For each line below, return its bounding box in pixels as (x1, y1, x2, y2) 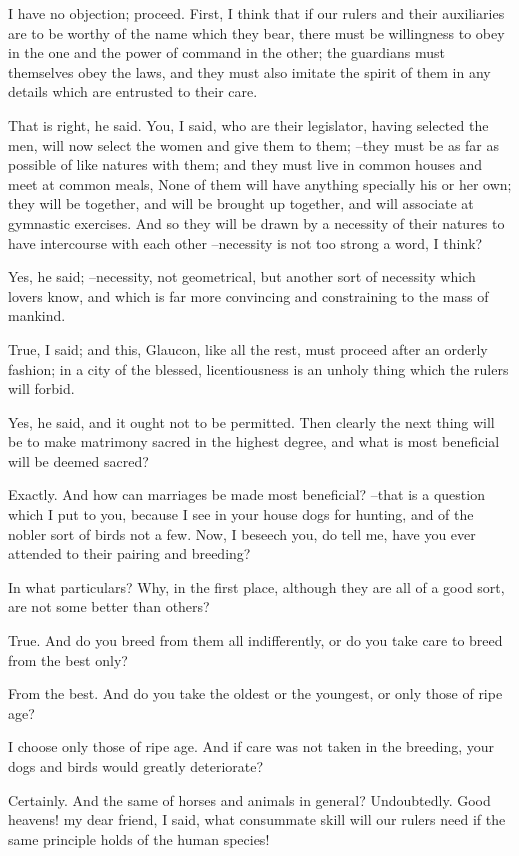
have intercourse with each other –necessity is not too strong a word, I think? (8, 232, 483, 253)
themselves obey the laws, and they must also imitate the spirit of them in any (8, 61, 491, 82)
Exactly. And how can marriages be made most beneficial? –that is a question (8, 484, 485, 505)
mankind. (8, 305, 66, 326)
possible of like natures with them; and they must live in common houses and (8, 154, 483, 175)
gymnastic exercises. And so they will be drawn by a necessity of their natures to (8, 212, 505, 233)
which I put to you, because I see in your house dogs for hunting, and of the (8, 504, 474, 525)
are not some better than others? (8, 596, 210, 617)
